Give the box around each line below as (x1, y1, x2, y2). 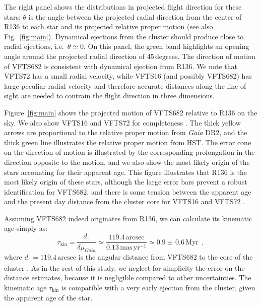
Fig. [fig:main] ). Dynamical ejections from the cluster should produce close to (4, 31, 244, 41)
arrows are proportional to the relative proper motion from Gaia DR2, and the (4, 127, 247, 138)
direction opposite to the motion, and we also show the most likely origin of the (4, 156, 250, 167)
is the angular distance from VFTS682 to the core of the (78, 252, 253, 262)
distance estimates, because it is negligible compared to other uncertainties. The (4, 272, 251, 283)
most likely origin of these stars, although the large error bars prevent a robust (4, 176, 247, 187)
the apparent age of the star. (4, 292, 93, 302)
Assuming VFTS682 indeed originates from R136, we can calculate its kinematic (4, 213, 252, 223)
